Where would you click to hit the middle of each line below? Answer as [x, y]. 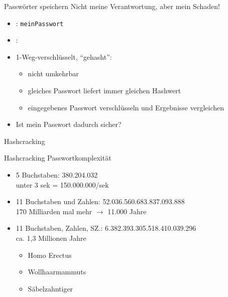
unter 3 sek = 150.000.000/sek [62, 184]
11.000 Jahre [127, 211]
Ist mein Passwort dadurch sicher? [69, 124]
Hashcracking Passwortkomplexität [58, 158]
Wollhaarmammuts [57, 272]
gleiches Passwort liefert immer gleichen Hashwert [104, 91]
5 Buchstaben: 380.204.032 [57, 175]
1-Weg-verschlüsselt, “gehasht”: [64, 56]
